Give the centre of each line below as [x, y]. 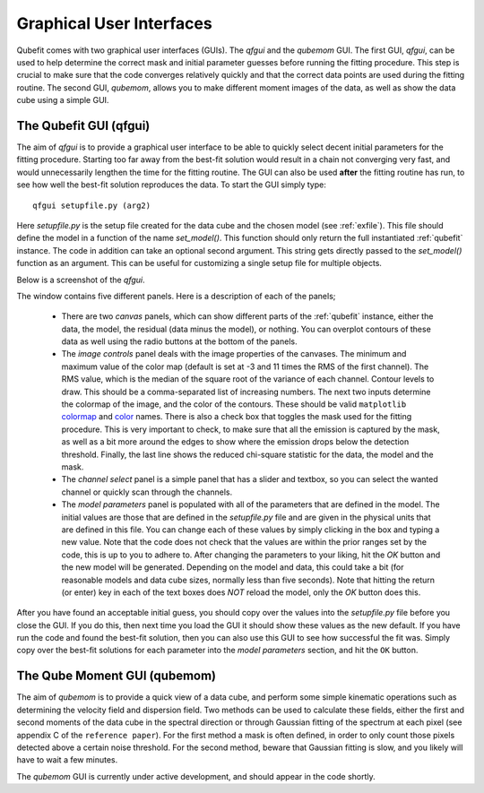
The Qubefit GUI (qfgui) [83, 125]
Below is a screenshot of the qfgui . [81, 280]
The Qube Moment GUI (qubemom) [117, 676]
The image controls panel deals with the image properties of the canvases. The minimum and [234, 354]
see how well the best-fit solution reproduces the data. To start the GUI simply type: [171, 185]
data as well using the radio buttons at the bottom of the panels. [179, 341]
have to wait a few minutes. [67, 760]
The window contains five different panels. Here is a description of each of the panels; [176, 296]
